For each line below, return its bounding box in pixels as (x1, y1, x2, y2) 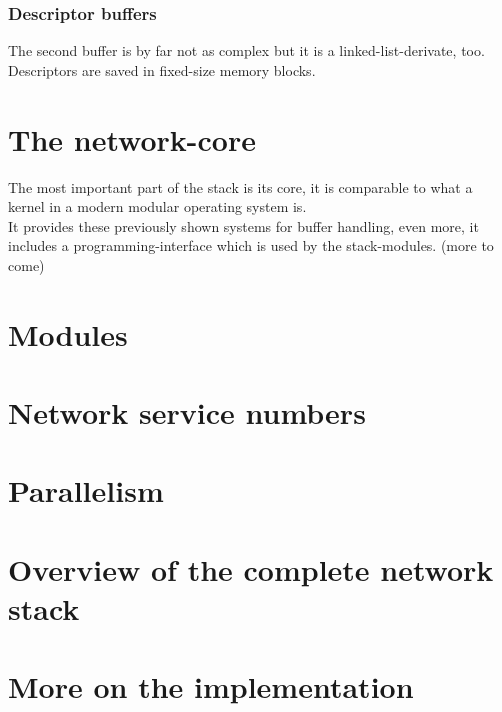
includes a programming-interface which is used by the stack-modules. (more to (8, 235, 494, 256)
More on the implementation (8, 666, 414, 707)
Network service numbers (8, 392, 366, 433)
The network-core (8, 118, 256, 159)
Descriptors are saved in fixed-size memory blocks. (8, 59, 316, 80)
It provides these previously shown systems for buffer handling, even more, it (8, 215, 479, 236)
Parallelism (8, 470, 164, 511)
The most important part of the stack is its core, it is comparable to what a (8, 176, 473, 197)
